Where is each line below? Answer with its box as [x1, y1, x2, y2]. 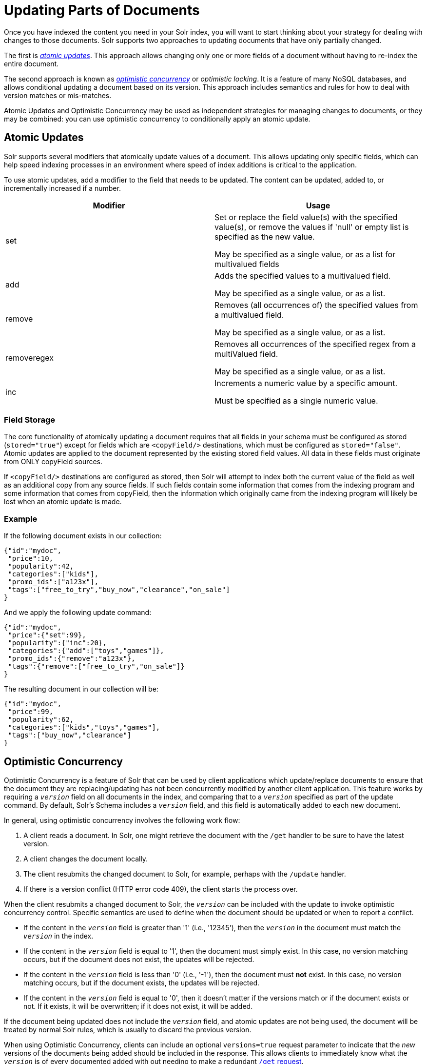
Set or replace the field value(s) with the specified [214, 212, 398, 222]
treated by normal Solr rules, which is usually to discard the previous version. [4, 1025, 252, 1034]
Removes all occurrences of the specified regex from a [214, 339, 416, 349]
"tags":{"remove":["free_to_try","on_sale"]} [8, 662, 185, 671]
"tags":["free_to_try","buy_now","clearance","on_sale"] [8, 586, 230, 594]
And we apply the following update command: [4, 608, 152, 617]
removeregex [5, 352, 54, 363]
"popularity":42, [8, 562, 74, 571]
